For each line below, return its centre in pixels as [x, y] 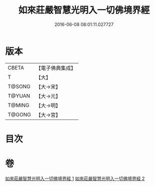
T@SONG [19, 86]
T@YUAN [19, 95]
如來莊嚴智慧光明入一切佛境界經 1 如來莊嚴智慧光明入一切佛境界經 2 [75, 178]
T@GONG [19, 114]
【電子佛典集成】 [56, 68]
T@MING [18, 105]
